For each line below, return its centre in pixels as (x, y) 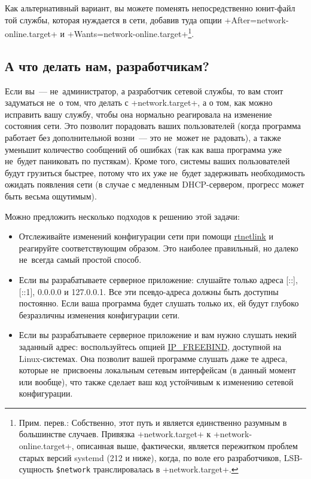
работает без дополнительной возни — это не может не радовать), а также (143, 138)
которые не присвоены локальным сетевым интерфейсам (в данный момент (157, 370)
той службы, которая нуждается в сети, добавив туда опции (113, 19)
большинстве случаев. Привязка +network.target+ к (115, 434)
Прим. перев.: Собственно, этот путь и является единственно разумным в (153, 422)
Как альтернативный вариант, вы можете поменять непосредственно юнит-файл (150, 8)
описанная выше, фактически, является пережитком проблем (187, 446)
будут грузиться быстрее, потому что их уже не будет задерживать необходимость (155, 172)
